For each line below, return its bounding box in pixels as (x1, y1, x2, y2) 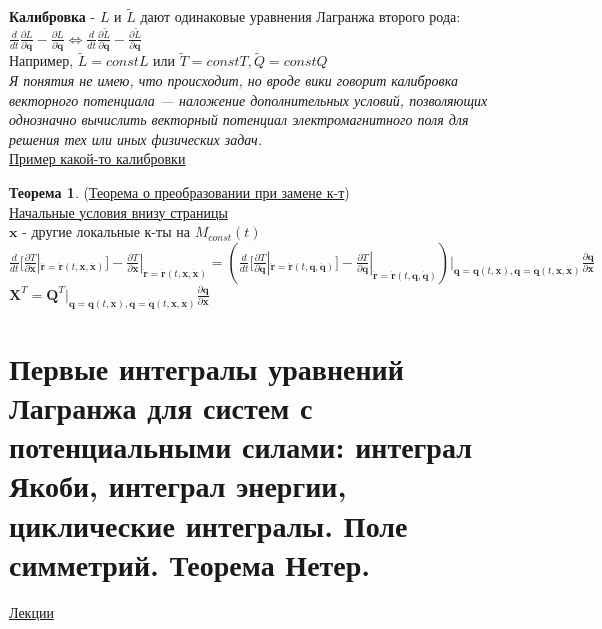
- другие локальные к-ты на (22, 221, 190, 242)
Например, (9, 50, 74, 71)
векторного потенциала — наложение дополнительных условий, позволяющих (9, 89, 488, 110)
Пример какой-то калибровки (9, 148, 186, 169)
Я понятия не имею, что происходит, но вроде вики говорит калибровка (9, 70, 458, 91)
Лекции (9, 601, 54, 622)
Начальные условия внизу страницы (9, 201, 228, 222)
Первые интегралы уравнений (9, 347, 404, 388)
